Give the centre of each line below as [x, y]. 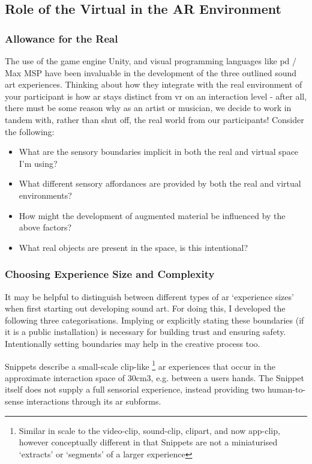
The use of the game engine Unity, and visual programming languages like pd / [151, 61]
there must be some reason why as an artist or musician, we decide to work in [148, 108]
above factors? [45, 227]
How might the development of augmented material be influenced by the [152, 215]
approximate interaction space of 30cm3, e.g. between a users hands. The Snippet [154, 377]
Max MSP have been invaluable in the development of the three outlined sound [151, 72]
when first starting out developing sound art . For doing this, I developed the [145, 308]
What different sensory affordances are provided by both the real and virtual [160, 183]
